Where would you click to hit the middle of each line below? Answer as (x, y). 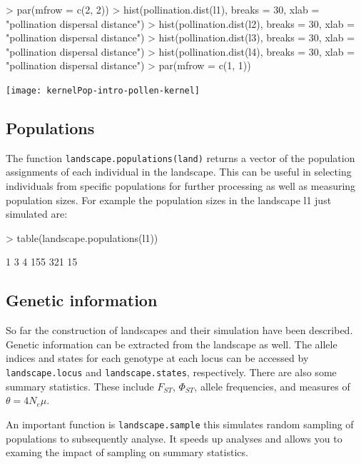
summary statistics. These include (80, 386)
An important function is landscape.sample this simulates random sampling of (180, 424)
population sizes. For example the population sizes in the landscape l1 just (169, 200)
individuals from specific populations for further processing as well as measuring (181, 186)
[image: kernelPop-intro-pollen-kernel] (103, 90)
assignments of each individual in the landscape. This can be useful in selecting (179, 172)
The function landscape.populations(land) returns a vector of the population (180, 157)
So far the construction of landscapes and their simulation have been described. (179, 330)
